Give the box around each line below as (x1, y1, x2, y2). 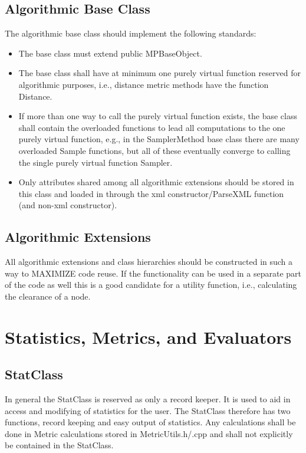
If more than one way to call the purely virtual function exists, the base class (18, 110, 298, 122)
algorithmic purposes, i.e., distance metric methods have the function (18, 78, 269, 90)
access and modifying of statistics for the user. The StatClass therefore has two (5, 404, 291, 416)
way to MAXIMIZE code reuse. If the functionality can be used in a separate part (5, 267, 301, 279)
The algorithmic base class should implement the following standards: (5, 27, 256, 40)
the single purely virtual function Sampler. (18, 156, 173, 168)
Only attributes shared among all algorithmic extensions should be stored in (18, 176, 294, 188)
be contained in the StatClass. (5, 439, 114, 451)
